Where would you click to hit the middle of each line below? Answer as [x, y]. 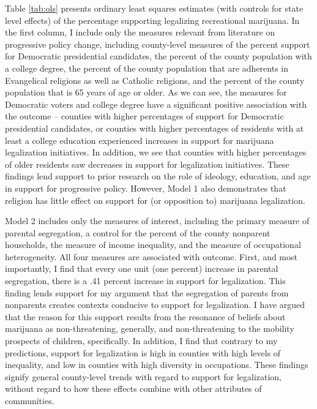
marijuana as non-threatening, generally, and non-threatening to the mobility [150, 328]
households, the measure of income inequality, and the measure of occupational [153, 245]
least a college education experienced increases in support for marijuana [140, 140]
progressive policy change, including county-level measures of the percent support [158, 44]
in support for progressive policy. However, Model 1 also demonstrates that [146, 188]
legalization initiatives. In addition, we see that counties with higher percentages [156, 152]
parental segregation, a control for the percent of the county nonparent [138, 232]
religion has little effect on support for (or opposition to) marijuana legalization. [155, 200]
